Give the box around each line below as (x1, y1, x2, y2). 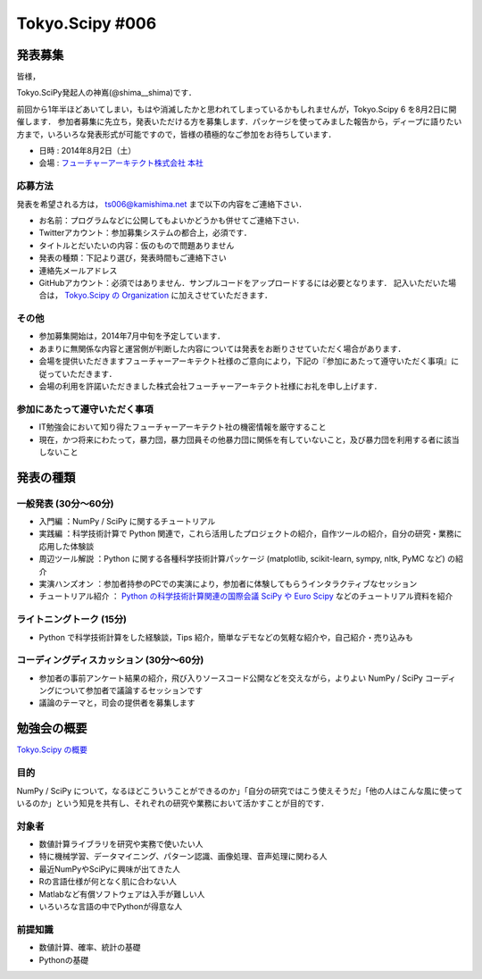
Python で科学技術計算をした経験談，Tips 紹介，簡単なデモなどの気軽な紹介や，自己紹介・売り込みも (38, 632, 414, 642)
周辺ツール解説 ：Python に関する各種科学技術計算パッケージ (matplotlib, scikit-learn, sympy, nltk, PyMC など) (38, 554, 445, 565)
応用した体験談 (38, 540, 94, 551)
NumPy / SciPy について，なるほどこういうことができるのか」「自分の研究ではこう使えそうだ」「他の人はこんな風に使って (16, 785, 463, 796)
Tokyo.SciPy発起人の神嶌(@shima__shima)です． (16, 88, 196, 98)
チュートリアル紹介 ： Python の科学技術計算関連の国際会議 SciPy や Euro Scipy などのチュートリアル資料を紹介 (38, 590, 453, 602)
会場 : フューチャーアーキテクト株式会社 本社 (38, 157, 204, 169)
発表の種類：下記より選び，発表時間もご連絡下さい (38, 253, 227, 264)
